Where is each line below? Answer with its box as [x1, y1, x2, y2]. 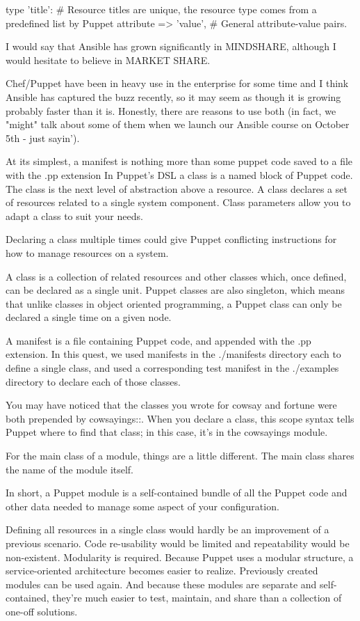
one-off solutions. [6, 604, 78, 618]
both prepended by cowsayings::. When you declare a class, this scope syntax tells [6, 411, 354, 425]
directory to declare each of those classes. [6, 374, 181, 388]
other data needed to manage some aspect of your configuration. [6, 498, 279, 513]
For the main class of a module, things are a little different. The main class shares [6, 448, 354, 463]
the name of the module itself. [6, 462, 134, 476]
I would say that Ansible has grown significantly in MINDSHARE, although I [6, 39, 336, 54]
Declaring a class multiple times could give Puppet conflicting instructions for [6, 232, 337, 246]
